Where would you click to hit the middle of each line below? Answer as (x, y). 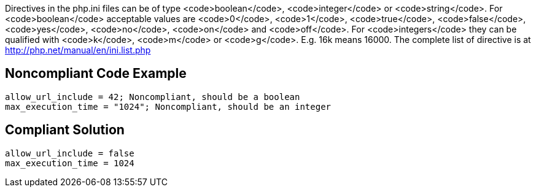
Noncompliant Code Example (96, 74)
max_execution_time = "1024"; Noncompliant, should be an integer (168, 106)
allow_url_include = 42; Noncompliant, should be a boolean (153, 97)
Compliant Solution (65, 130)
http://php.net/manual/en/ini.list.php (78, 50)
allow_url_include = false (70, 153)
